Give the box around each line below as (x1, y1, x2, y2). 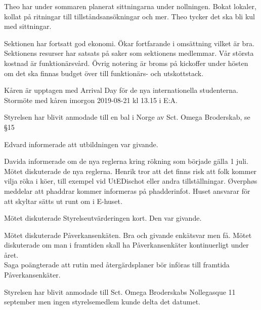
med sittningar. (4, 21, 52, 31)
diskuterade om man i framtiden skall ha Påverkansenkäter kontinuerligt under (4, 239, 249, 250)
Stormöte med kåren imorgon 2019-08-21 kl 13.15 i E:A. (4, 94, 178, 105)
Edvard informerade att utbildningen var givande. (4, 139, 158, 149)
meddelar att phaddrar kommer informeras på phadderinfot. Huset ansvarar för (4, 185, 250, 196)
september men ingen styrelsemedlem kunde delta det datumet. (4, 296, 200, 307)
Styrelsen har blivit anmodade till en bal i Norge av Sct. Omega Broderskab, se (4, 112, 250, 122)
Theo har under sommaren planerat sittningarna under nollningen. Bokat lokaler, (4, 1, 256, 11)
